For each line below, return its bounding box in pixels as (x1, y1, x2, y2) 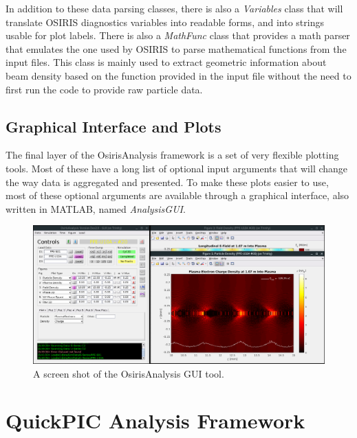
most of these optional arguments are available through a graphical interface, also (6, 188, 349, 203)
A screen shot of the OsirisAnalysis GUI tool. (33, 366, 224, 380)
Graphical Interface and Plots (6, 115, 221, 137)
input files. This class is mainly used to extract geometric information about (6, 55, 327, 69)
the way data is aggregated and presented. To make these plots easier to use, (6, 174, 329, 189)
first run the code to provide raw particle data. (6, 82, 203, 96)
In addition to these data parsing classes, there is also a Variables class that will (6, 1, 343, 15)
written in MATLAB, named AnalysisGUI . (6, 201, 186, 216)
